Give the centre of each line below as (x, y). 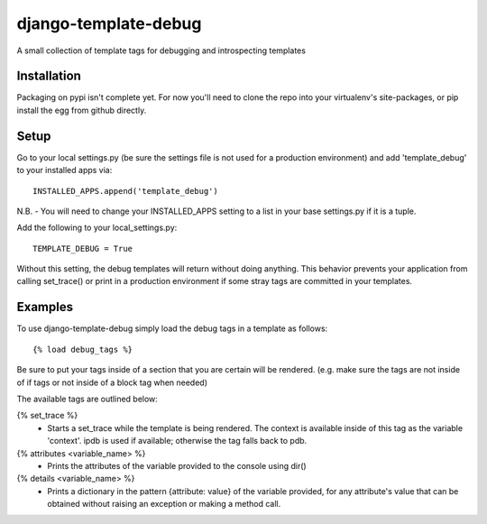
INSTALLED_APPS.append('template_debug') (125, 191)
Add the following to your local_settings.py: (97, 228)
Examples (45, 307)
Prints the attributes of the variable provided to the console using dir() (177, 465)
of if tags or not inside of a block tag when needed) (112, 382)
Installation (49, 76)
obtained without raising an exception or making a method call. (164, 504)
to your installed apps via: (64, 170)
